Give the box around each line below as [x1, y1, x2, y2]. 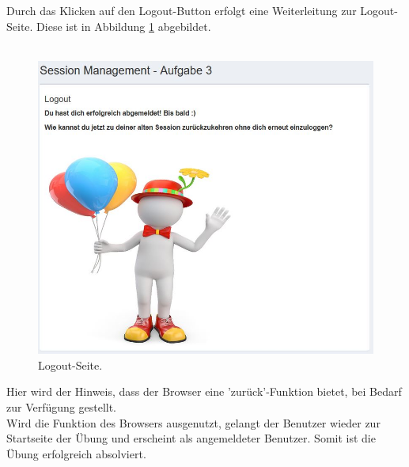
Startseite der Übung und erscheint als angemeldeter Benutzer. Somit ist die [6, 430, 376, 446]
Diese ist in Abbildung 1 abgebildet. [36, 17, 211, 34]
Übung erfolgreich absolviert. [6, 445, 146, 461]
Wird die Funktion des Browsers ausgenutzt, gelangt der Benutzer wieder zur [6, 414, 381, 431]
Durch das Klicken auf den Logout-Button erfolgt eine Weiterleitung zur [6, 2, 357, 18]
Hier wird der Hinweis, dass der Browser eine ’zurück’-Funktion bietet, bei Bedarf [6, 383, 402, 400]
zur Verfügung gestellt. [6, 399, 117, 416]
